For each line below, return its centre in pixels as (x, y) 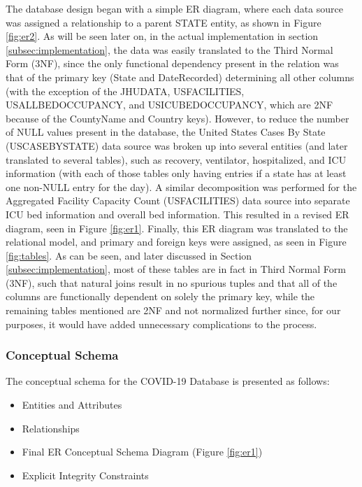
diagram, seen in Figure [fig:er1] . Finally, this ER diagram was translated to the (177, 228)
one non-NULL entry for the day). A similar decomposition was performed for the (181, 186)
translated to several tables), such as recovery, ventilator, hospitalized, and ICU (176, 159)
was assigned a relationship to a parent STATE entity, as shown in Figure (164, 22)
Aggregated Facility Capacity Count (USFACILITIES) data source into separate (178, 200)
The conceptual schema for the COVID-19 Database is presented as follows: (168, 381)
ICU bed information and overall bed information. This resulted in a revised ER (178, 214)
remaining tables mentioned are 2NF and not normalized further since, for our (173, 310)
